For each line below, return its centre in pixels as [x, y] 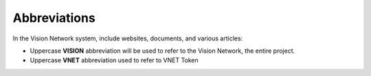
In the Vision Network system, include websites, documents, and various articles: [128, 38]
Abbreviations [54, 18]
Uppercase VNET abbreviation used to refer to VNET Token [114, 60]
